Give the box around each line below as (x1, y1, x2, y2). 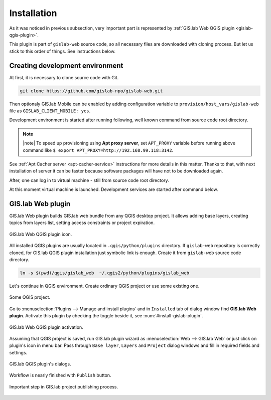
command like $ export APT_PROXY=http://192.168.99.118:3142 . (23, 147, 174, 153)
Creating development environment (9, 61, 123, 70)
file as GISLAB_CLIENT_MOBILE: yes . (9, 108, 91, 114)
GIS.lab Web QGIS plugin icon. (9, 231, 72, 237)
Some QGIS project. (9, 294, 50, 300)
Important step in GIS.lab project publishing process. (9, 383, 118, 389)
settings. (9, 349, 28, 355)
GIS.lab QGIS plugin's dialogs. (9, 361, 71, 367)
